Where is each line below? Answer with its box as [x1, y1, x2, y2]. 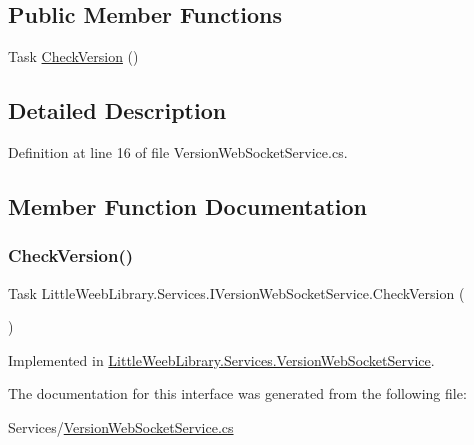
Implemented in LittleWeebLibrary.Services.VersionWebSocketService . [8, 349, 435, 370]
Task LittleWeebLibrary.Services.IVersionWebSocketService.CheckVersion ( [8, 282, 465, 303]
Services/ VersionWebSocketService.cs [8, 416, 234, 437]
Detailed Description [8, 95, 227, 126]
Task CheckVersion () [8, 46, 139, 67]
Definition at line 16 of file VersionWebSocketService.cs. [8, 142, 348, 162]
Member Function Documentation [8, 190, 368, 221]
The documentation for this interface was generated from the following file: [8, 383, 467, 404]
